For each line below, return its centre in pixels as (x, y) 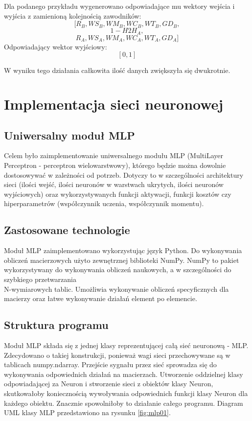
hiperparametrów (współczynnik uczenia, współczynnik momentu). (104, 203)
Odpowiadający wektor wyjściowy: (56, 46)
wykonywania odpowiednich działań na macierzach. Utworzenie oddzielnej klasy (124, 374)
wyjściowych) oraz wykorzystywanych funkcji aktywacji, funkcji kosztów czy (118, 194)
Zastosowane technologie (67, 230)
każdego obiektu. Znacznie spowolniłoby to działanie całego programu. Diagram (124, 403)
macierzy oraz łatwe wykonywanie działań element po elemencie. (101, 298)
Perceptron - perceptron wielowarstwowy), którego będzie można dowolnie (115, 165)
